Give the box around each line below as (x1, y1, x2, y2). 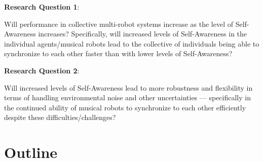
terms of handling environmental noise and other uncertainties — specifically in (4, 92, 251, 103)
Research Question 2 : (4, 65, 80, 75)
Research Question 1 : (4, 2, 80, 12)
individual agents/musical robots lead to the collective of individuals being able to (4, 38, 259, 49)
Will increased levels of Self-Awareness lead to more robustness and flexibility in (4, 82, 253, 93)
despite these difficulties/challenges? (4, 112, 116, 123)
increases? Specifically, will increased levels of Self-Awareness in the (38, 28, 247, 39)
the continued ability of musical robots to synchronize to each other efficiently (4, 102, 246, 112)
